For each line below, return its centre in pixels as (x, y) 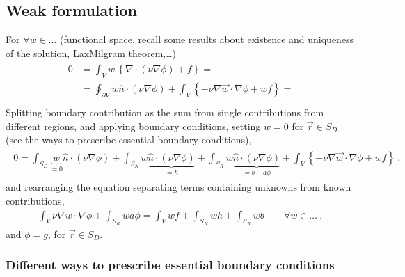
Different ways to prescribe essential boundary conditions (170, 265)
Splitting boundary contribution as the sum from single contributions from (165, 112)
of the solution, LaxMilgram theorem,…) (91, 53)
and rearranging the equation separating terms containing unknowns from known (178, 187)
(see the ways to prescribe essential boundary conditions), (129, 140)
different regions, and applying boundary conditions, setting (133, 126)
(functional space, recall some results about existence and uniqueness (207, 39)
